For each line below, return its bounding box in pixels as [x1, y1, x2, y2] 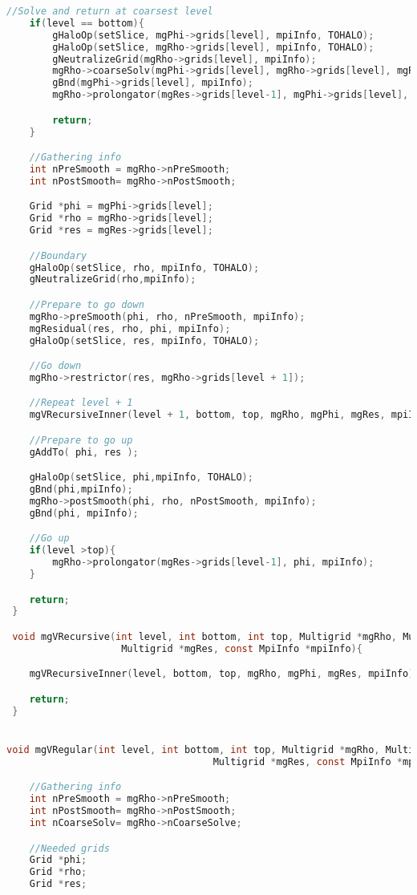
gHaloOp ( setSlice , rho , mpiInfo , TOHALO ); [29, 261, 260, 273]
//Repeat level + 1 [29, 397, 133, 409]
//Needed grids [29, 842, 110, 854]
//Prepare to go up [29, 434, 133, 446]
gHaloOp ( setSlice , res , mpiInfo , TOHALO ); [29, 334, 260, 346]
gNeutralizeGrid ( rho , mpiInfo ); [29, 273, 196, 286]
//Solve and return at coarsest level [6, 6, 213, 17]
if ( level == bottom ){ [29, 17, 144, 29]
